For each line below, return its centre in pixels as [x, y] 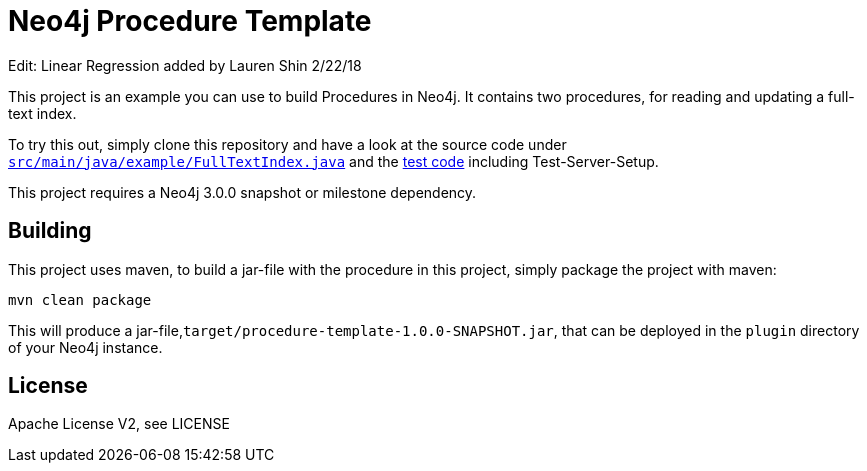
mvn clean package [80, 299]
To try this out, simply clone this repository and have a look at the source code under [287, 144]
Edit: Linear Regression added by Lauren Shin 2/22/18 [185, 65]
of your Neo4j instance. [85, 347]
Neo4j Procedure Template [190, 21]
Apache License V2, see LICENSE [119, 424]
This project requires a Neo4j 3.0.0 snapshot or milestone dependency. [242, 192]
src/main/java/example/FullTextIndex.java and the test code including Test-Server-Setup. [333, 161]
